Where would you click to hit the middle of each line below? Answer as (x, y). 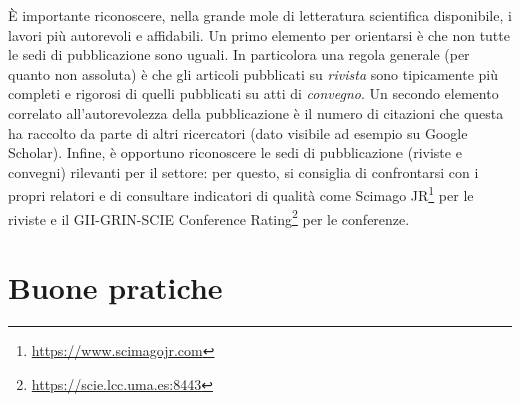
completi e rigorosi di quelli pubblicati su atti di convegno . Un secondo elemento (253, 93)
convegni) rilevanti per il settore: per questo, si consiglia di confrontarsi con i (243, 171)
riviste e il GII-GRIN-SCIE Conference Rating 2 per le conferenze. (209, 217)
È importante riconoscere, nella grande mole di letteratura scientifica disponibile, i (260, 15)
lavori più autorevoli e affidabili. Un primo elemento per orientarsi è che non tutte (259, 34)
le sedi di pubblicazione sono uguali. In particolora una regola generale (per (239, 54)
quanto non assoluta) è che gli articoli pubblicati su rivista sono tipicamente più (253, 73)
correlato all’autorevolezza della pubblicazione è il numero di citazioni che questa (256, 112)
